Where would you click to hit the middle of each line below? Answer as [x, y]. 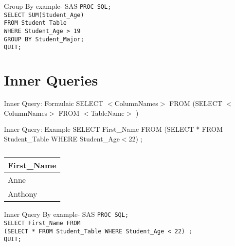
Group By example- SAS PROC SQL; [58, 6]
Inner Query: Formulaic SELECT [54, 103]
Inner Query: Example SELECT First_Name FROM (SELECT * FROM [113, 129]
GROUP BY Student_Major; [44, 39]
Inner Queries [51, 80]
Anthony [23, 194]
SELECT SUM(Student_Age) [44, 15]
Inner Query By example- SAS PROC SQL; [66, 214]
